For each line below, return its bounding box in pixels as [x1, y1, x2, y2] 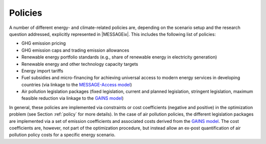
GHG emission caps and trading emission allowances [21, 47, 130, 53]
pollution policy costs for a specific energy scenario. [9, 132, 116, 138]
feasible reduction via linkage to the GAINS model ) [21, 95, 124, 101]
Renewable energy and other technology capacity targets [21, 61, 138, 67]
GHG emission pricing [21, 40, 66, 46]
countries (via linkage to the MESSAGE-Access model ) [21, 82, 133, 87]
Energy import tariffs [21, 68, 64, 74]
